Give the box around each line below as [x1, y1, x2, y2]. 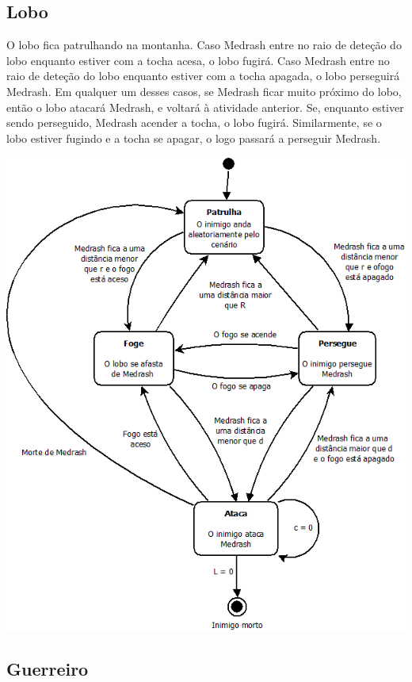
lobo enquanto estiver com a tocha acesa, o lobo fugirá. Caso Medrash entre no [6, 52, 390, 68]
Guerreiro [6, 656, 89, 680]
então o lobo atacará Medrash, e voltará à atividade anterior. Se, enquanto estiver [6, 98, 404, 115]
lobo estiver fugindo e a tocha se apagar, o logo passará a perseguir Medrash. [6, 129, 381, 146]
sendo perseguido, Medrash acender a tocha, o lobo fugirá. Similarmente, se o [6, 114, 382, 131]
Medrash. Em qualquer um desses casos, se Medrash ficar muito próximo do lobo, [6, 82, 402, 99]
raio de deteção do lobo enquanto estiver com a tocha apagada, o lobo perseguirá [6, 67, 400, 84]
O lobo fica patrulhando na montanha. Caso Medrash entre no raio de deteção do [6, 36, 402, 53]
